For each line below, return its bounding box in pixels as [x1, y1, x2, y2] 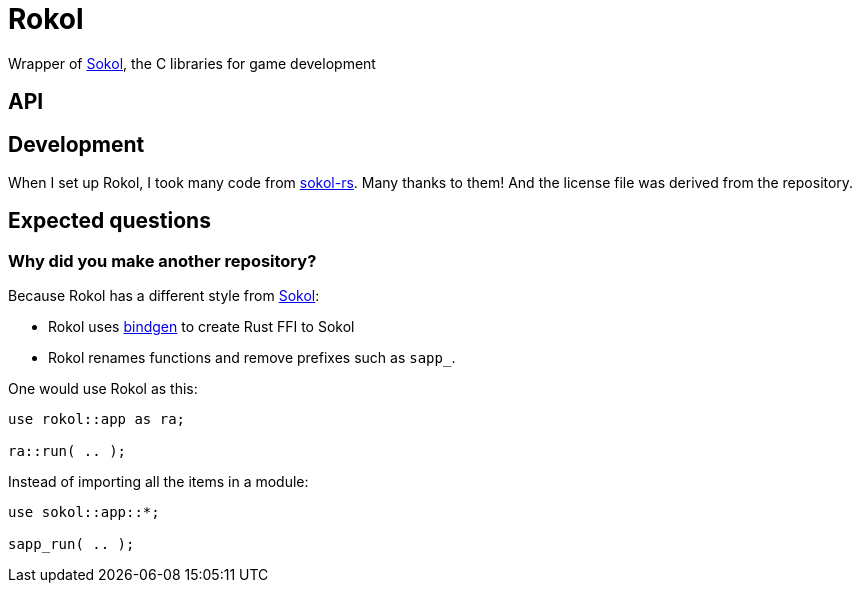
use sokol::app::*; [8, 504, 160, 521]
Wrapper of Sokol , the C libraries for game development [8, 54, 376, 72]
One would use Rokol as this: [8, 380, 198, 398]
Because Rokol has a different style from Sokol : [8, 287, 320, 305]
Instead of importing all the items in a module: [8, 473, 309, 491]
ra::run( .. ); [8, 443, 127, 460]
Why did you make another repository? [8, 250, 317, 271]
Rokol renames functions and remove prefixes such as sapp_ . [48, 349, 456, 367]
